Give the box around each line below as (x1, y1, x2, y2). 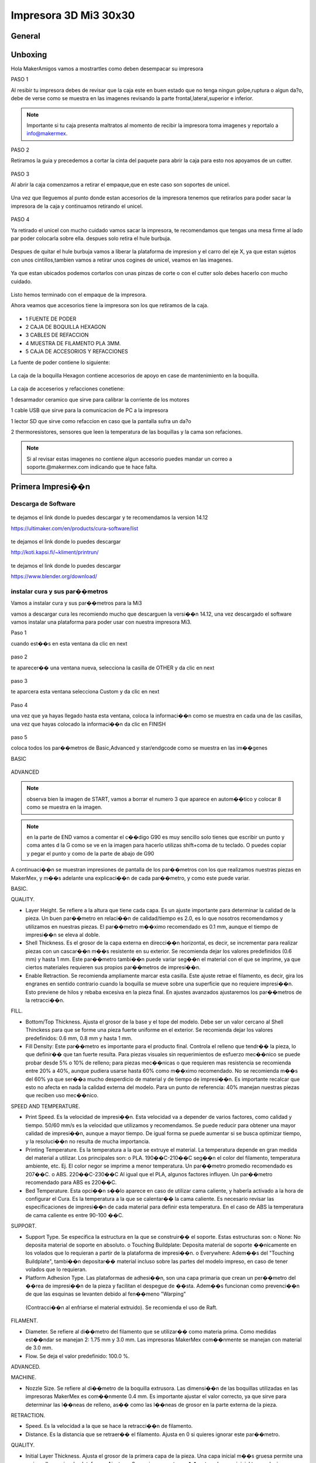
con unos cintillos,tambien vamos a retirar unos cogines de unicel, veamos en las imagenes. (11, 256, 233, 263)
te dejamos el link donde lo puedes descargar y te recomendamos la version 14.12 (11, 514, 208, 521)
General (11, 31, 41, 41)
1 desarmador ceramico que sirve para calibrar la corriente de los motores (11, 396, 190, 403)
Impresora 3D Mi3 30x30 (11, 9, 135, 22)
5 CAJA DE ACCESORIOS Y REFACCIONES (25, 348, 128, 355)
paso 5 (11, 733, 28, 740)
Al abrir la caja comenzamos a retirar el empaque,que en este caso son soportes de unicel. (11, 181, 231, 188)
